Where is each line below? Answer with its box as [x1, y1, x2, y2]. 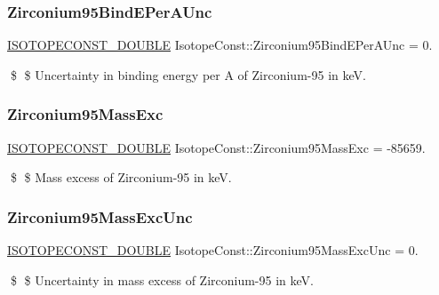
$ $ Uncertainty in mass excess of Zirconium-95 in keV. [10, 270, 314, 289]
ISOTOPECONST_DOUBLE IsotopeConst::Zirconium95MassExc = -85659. [7, 138, 426, 156]
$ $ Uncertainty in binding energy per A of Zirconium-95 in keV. [10, 65, 366, 84]
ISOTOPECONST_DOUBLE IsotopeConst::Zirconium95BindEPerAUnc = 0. [7, 36, 433, 54]
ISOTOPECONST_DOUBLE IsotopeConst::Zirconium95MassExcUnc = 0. [7, 241, 419, 259]
